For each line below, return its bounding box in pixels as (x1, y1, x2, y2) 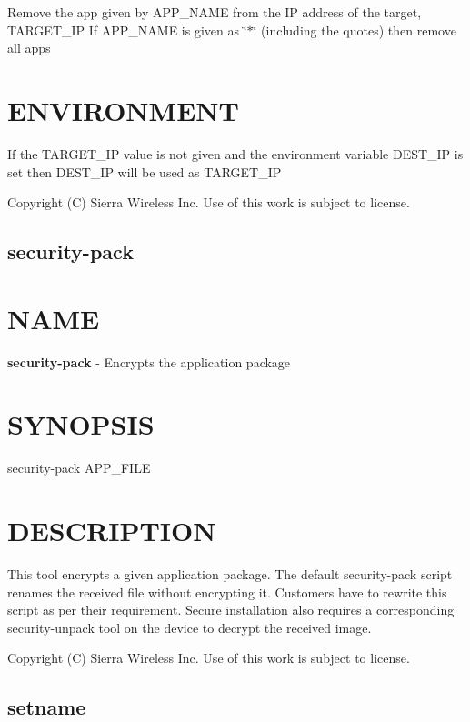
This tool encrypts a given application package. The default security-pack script (7, 565, 453, 584)
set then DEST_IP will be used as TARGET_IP (7, 162, 282, 181)
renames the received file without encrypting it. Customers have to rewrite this (7, 582, 447, 601)
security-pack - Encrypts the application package (7, 352, 291, 371)
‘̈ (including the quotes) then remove (253, 20, 456, 39)
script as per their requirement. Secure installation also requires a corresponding (7, 600, 455, 619)
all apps (7, 38, 51, 57)
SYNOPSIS (7, 406, 155, 443)
